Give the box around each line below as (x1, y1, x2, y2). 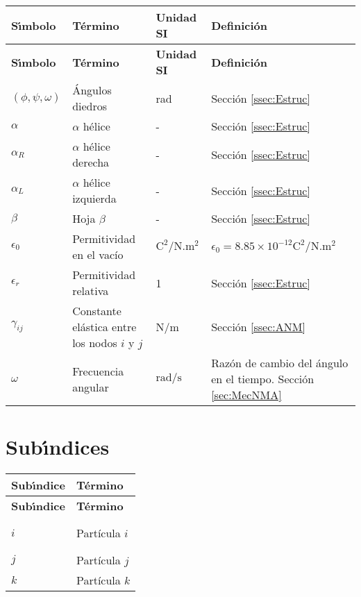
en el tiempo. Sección (211, 371, 314, 387)
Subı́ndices (6, 432, 110, 461)
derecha (72, 154, 110, 170)
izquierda (72, 190, 117, 206)
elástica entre (72, 319, 137, 335)
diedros (72, 98, 108, 114)
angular (72, 378, 109, 395)
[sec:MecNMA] (211, 387, 282, 403)
